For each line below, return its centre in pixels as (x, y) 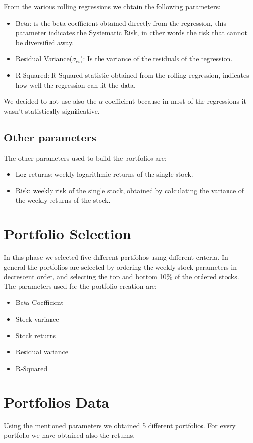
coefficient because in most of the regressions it (176, 101)
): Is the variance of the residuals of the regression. (156, 58)
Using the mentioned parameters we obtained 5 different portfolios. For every (120, 425)
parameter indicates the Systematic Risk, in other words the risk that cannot (131, 33)
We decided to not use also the (50, 101)
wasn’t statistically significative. (52, 110)
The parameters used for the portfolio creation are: (80, 286)
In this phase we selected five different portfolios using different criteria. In (116, 257)
